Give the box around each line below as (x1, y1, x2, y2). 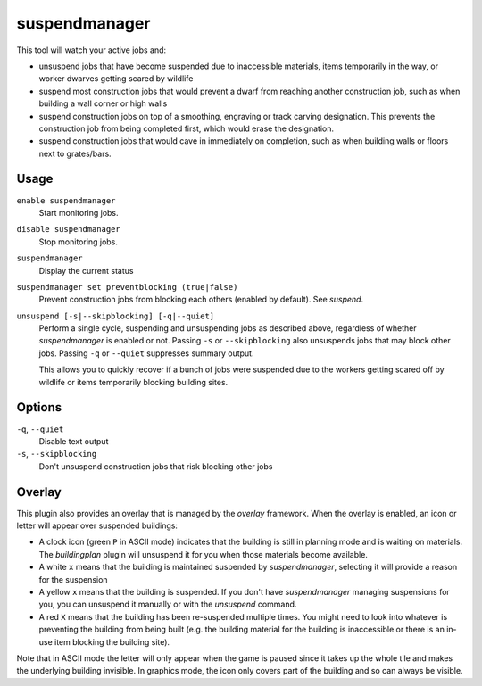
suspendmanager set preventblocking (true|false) (16, 282, 238, 292)
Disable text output (38, 435, 109, 446)
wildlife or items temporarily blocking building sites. (38, 376, 229, 387)
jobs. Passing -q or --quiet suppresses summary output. (38, 348, 254, 359)
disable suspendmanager (16, 224, 120, 235)
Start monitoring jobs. (38, 207, 120, 218)
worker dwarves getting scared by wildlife (38, 73, 194, 84)
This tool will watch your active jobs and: (16, 45, 167, 55)
